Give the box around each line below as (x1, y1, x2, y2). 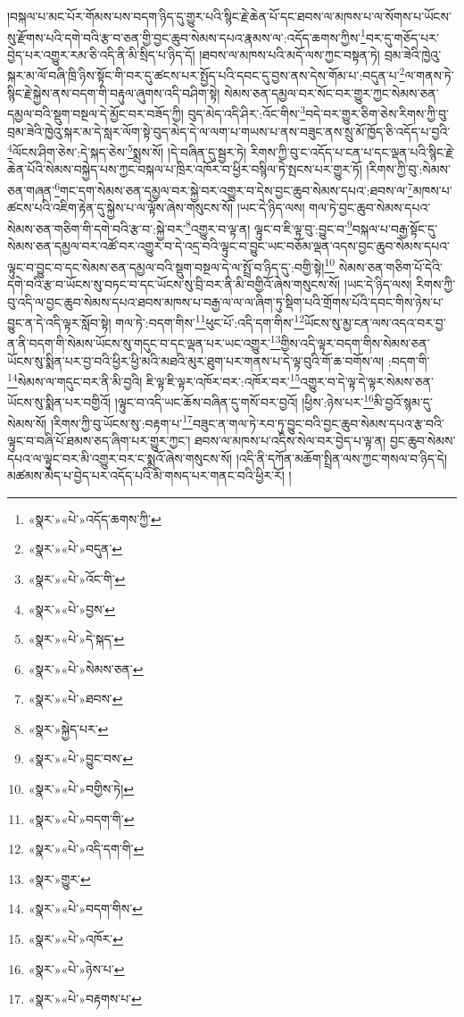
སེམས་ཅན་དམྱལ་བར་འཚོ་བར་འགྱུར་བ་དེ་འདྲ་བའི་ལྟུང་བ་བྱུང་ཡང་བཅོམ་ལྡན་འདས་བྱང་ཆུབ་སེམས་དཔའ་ (7, 237, 450, 255)
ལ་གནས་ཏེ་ (404, 66, 454, 85)
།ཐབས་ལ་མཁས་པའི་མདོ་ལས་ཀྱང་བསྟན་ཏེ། (199, 45, 380, 63)
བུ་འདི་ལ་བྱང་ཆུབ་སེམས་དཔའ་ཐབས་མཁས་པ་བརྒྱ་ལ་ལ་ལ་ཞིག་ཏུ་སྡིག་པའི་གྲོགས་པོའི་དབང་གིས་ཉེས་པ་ (7, 292, 444, 311)
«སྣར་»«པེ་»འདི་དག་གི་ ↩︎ (28, 839, 145, 858)
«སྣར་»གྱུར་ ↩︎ (28, 869, 91, 888)
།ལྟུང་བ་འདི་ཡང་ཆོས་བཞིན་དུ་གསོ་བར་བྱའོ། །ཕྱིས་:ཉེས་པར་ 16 (114, 390, 374, 412)
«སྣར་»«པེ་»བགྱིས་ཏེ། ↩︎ (28, 779, 134, 798)
